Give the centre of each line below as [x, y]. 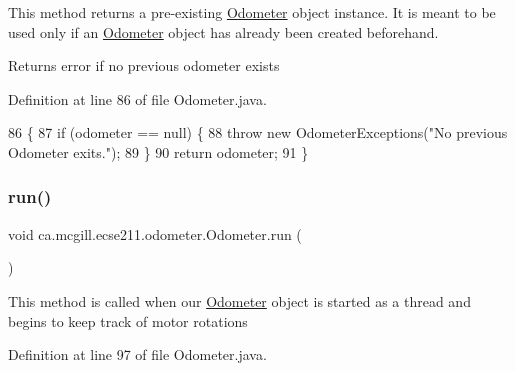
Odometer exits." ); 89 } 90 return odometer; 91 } [158, 151]
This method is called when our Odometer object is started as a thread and [239, 300]
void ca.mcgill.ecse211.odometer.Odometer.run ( [155, 233]
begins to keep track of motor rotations [128, 320]
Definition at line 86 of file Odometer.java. [137, 98]
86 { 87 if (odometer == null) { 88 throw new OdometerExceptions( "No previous [258, 132]
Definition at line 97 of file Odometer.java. [137, 354]
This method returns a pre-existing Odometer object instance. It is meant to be [252, 12]
